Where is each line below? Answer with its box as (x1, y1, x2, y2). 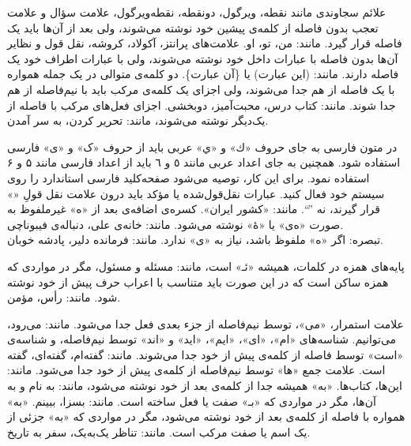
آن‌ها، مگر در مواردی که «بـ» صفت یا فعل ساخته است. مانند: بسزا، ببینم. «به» (7, 392, 376, 409)
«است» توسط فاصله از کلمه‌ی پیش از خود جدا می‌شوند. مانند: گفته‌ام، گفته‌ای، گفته (7, 346, 404, 362)
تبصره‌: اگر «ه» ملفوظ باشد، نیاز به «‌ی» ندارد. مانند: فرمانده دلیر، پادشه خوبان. (7, 231, 383, 248)
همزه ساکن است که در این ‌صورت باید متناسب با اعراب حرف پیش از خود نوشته (7, 273, 389, 290)
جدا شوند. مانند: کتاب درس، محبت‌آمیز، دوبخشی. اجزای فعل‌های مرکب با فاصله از (7, 96, 396, 113)
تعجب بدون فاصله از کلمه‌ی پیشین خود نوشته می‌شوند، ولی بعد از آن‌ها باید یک (7, 19, 379, 36)
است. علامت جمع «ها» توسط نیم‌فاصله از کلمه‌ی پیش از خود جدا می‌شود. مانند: (7, 362, 386, 378)
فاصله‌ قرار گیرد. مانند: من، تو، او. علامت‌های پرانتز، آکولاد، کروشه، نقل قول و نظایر (7, 35, 402, 51)
